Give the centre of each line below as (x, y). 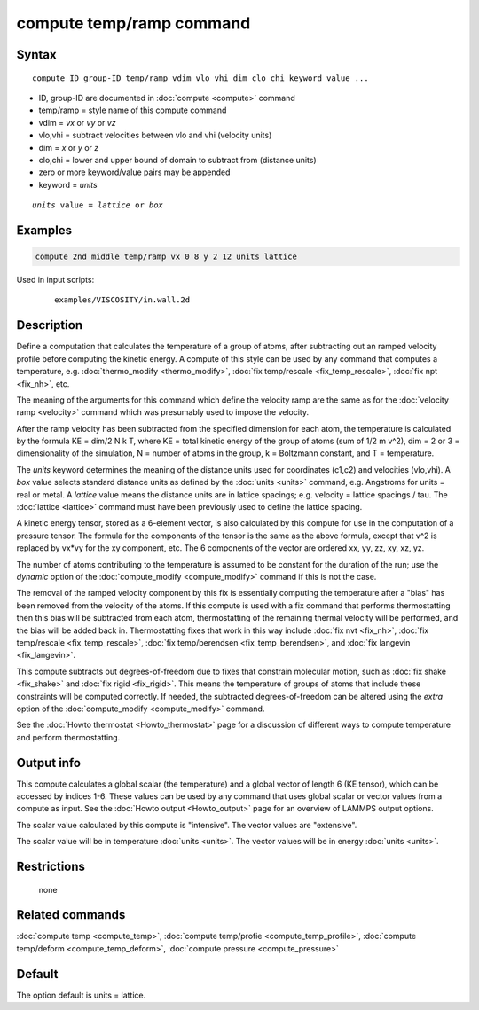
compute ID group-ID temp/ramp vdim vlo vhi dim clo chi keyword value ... (200, 78)
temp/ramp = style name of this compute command (133, 110)
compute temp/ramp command (133, 23)
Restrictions (51, 866)
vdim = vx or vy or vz (77, 122)
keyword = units (68, 184)
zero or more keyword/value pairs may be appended (134, 172)
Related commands (71, 915)
